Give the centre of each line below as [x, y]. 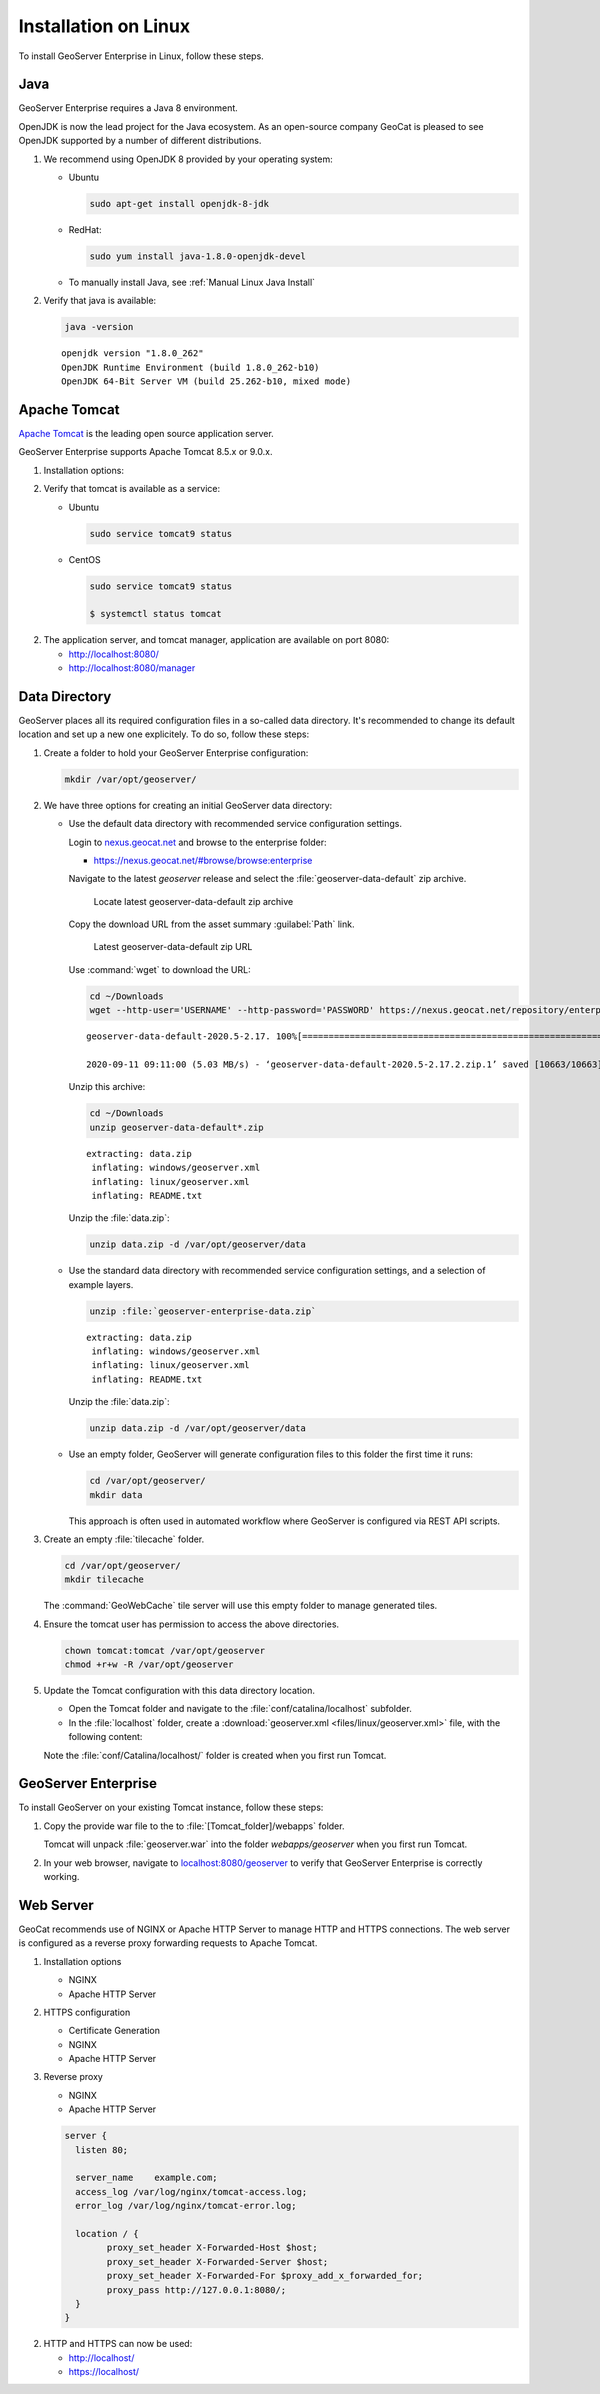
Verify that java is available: [100, 301]
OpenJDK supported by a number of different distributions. [140, 141]
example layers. [101, 1284]
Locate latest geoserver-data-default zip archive [193, 901]
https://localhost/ [104, 2372]
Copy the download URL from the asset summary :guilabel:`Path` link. [211, 924]
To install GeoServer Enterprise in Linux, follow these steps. [141, 56]
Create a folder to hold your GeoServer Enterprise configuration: [176, 752]
